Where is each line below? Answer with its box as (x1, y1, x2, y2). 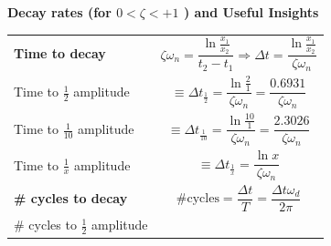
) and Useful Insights (183, 3, 319, 21)
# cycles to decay (14, 188, 128, 207)
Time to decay (14, 44, 106, 63)
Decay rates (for (7, 3, 112, 21)
